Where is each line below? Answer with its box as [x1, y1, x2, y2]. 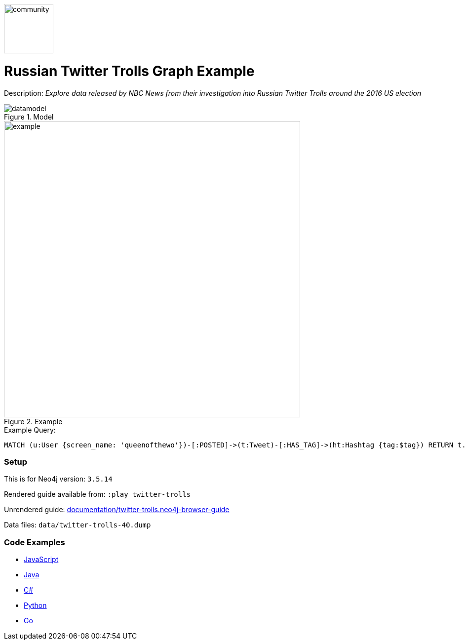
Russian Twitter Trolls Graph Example [4, 62, 255, 80]
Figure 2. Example [4, 417, 63, 426]
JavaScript [24, 555, 59, 563]
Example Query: [4, 425, 56, 434]
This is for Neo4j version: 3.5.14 [4, 475, 113, 483]
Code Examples [4, 537, 65, 547]
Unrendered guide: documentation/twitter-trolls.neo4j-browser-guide [4, 505, 230, 514]
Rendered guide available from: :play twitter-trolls [4, 490, 191, 499]
